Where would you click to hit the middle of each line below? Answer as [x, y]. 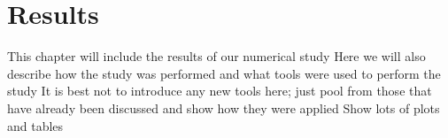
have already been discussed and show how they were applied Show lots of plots [224, 107]
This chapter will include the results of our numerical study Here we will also [216, 56]
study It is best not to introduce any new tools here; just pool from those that [220, 91]
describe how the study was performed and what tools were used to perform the [224, 73]
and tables [35, 125]
